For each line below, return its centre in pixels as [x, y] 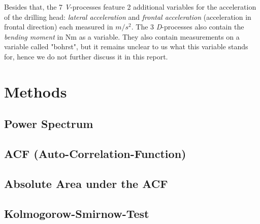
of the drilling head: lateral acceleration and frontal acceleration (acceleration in [128, 17]
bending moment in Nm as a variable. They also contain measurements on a [122, 36]
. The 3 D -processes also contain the [188, 27]
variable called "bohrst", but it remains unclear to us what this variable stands [126, 46]
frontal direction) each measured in [59, 27]
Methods [36, 91]
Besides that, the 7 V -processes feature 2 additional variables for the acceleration [130, 7]
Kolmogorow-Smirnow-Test [77, 213]
